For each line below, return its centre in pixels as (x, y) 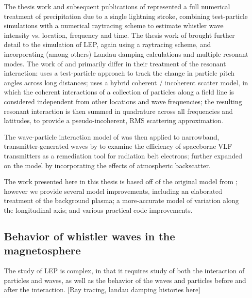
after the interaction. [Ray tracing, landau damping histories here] (102, 290)
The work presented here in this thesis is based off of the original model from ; (121, 181)
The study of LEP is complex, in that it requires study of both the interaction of (124, 271)
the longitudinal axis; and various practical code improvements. (98, 210)
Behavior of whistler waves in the (90, 236)
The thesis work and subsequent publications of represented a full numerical (117, 6)
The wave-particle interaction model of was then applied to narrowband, (112, 136)
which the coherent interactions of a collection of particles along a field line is (119, 92)
